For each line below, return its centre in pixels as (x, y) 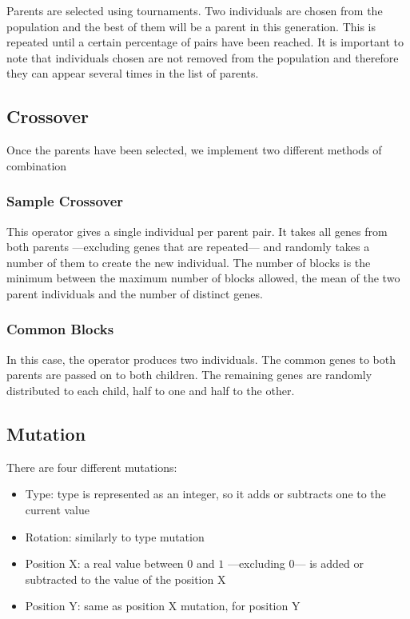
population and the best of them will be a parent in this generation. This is (191, 26)
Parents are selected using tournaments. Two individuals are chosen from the (195, 10)
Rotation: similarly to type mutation (115, 536)
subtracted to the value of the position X (125, 579)
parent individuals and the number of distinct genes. (135, 293)
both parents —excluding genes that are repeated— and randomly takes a (188, 247)
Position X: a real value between (104, 563)
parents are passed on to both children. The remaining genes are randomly (189, 375)
